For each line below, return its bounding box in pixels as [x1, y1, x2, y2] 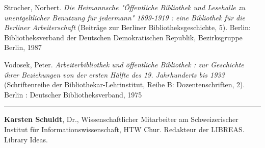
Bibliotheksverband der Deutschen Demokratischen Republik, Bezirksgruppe [4, 32, 243, 42]
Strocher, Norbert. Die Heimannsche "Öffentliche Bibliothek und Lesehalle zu [4, 2, 246, 12]
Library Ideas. [4, 134, 48, 144]
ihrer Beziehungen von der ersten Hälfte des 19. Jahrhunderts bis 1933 [4, 69, 225, 80]
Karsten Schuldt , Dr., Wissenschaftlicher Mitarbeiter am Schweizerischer [4, 114, 238, 125]
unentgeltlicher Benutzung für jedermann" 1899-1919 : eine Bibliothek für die [4, 12, 245, 22]
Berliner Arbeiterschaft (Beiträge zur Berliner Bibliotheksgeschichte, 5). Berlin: [4, 22, 251, 33]
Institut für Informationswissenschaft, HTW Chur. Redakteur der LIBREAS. [4, 124, 245, 134]
